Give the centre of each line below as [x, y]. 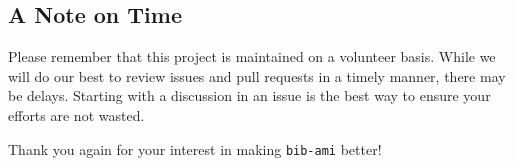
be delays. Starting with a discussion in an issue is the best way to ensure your [249, 95]
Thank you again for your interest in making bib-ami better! [195, 148]
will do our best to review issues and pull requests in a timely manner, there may [257, 75]
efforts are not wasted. [76, 114]
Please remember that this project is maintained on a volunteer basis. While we [252, 56]
